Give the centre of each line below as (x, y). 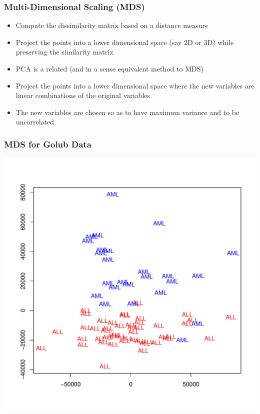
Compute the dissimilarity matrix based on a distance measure (112, 25)
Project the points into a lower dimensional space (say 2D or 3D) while (125, 42)
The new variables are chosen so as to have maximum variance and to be (127, 112)
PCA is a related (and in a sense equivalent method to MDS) (109, 68)
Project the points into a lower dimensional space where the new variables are (135, 85)
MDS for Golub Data (48, 144)
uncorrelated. (36, 122)
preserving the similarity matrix (64, 52)
